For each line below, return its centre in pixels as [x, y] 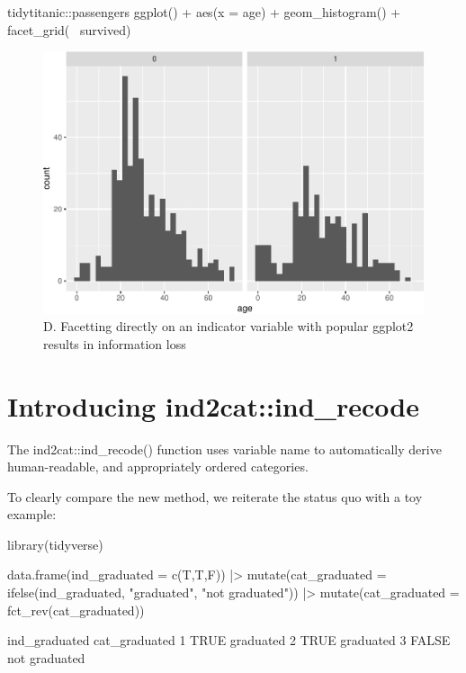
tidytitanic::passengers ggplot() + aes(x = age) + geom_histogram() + [204, 12]
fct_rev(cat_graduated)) [76, 610]
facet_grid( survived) [69, 29]
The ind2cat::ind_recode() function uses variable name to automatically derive [224, 449]
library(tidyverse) [55, 544]
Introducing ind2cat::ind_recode [213, 405]
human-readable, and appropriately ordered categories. [158, 467]
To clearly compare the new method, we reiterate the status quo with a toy [215, 496]
